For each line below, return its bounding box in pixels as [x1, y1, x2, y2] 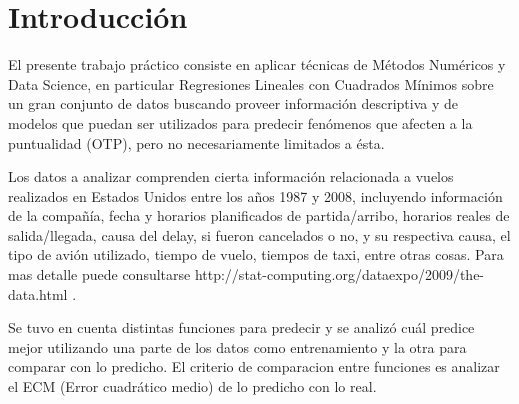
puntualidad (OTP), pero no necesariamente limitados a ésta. [8, 132, 385, 153]
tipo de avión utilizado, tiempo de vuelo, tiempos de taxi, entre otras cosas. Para [8, 244, 504, 265]
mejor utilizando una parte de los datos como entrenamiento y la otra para [8, 336, 467, 357]
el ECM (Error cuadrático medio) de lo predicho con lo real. [8, 376, 377, 397]
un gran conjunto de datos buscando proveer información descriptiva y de [8, 93, 459, 114]
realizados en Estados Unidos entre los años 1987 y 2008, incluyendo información [8, 185, 503, 206]
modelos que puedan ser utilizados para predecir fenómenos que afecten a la [8, 112, 473, 133]
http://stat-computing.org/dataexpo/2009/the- [194, 264, 485, 285]
